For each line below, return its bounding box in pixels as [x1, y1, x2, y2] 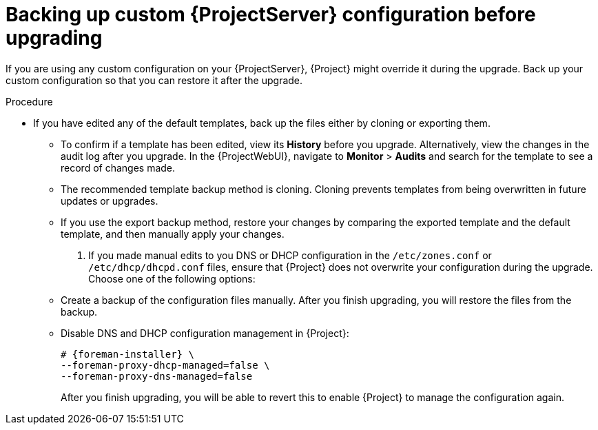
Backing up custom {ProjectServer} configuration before [6, 3, 536, 26]
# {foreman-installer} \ [61, 348, 194, 360]
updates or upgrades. [61, 194, 158, 207]
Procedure [6, 95, 53, 107]
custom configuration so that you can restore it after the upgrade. [6, 74, 303, 86]
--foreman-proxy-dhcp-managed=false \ [61, 359, 270, 371]
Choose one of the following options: [88, 272, 256, 285]
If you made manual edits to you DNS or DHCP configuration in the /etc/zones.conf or [88, 249, 492, 261]
